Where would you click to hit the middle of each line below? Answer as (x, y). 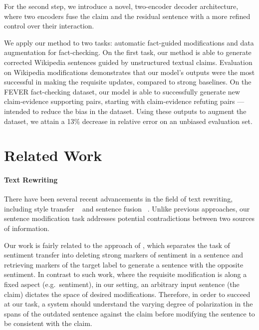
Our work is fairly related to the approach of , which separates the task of (117, 245)
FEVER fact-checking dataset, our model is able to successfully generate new (122, 91)
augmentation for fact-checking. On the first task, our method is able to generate (128, 52)
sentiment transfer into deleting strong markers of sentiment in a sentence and (124, 255)
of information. (27, 228)
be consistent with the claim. (48, 323)
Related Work (53, 155)
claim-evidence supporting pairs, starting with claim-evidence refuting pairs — (124, 101)
